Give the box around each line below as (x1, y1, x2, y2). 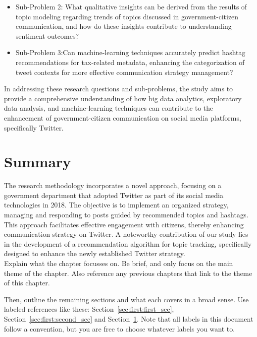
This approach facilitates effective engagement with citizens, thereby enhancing (4, 219, 244, 229)
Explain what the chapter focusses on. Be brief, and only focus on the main (4, 258, 233, 268)
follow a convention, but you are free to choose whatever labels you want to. (4, 323, 235, 334)
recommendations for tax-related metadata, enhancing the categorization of (15, 57, 245, 67)
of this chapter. (4, 277, 50, 288)
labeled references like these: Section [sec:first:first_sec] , (4, 304, 174, 314)
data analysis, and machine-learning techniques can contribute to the (4, 103, 213, 113)
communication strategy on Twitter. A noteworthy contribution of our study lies (4, 229, 248, 239)
